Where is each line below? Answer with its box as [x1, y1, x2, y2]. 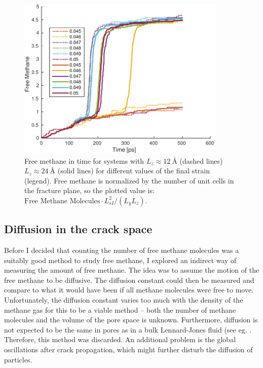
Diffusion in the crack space [4, 221, 153, 237]
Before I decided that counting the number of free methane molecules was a [4, 245, 239, 255]
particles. [4, 354, 32, 364]
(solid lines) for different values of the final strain [57, 165, 210, 176]
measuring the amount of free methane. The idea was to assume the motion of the [4, 265, 259, 275]
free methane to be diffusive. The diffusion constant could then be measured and [4, 274, 254, 285]
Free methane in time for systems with [24, 155, 144, 166]
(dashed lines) [179, 155, 223, 166]
